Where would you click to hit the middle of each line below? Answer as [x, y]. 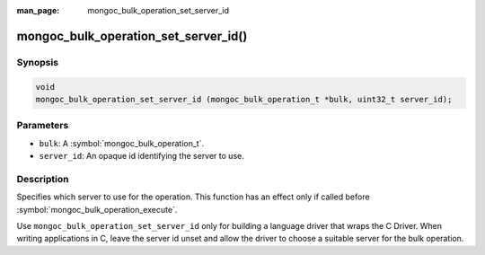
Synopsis [37, 62]
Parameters [43, 126]
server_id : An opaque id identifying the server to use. [141, 156]
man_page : [38, 10]
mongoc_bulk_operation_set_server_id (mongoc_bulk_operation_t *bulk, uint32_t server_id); [244, 99]
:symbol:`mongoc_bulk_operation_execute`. [97, 209]
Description [43, 179]
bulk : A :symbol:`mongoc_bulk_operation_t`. [122, 143]
